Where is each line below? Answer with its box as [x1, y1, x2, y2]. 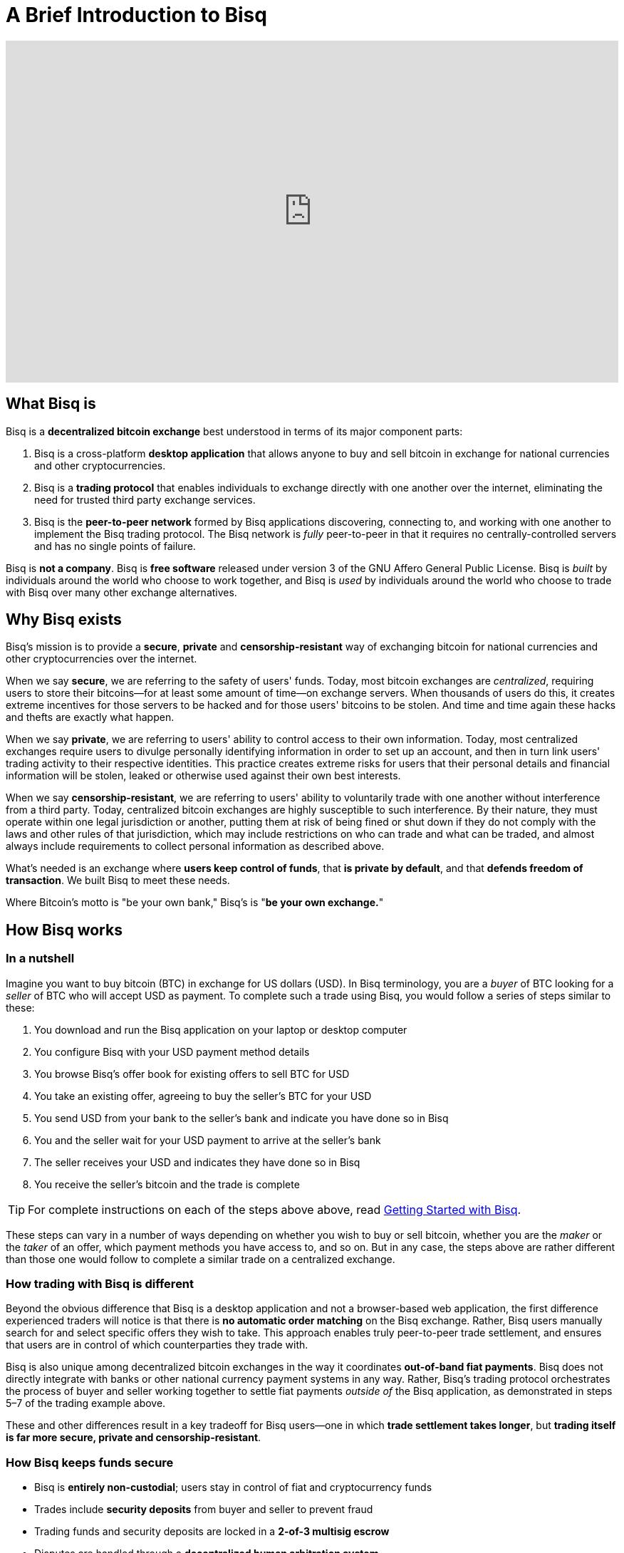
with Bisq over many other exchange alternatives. [6, 586, 237, 598]
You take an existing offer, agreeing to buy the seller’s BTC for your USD [34, 1089, 372, 1102]
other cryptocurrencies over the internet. [6, 653, 197, 665]
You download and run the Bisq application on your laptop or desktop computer [34, 1023, 407, 1036]
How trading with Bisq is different [6, 1277, 194, 1292]
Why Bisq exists [6, 611, 122, 629]
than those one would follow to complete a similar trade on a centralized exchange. [6, 1252, 395, 1265]
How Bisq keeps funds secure [6, 1455, 174, 1470]
